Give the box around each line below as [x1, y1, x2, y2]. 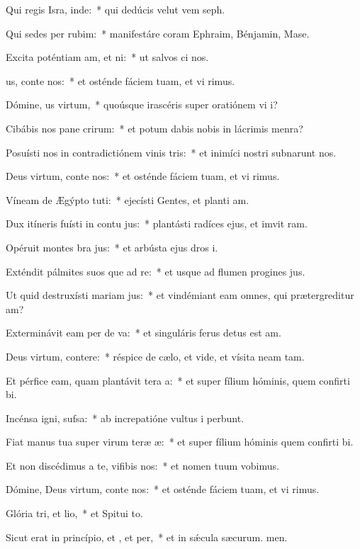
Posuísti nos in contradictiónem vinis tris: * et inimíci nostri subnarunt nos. [6, 145, 337, 159]
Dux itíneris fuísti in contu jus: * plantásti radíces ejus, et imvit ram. [6, 216, 308, 231]
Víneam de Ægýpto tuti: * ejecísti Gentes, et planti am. [6, 192, 249, 207]
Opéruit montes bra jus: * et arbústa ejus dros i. [6, 239, 218, 254]
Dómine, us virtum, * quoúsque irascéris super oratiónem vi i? [6, 97, 278, 112]
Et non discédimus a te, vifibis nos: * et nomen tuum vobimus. [6, 458, 279, 472]
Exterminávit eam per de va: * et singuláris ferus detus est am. [6, 325, 281, 340]
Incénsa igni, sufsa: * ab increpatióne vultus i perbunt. [6, 410, 244, 425]
